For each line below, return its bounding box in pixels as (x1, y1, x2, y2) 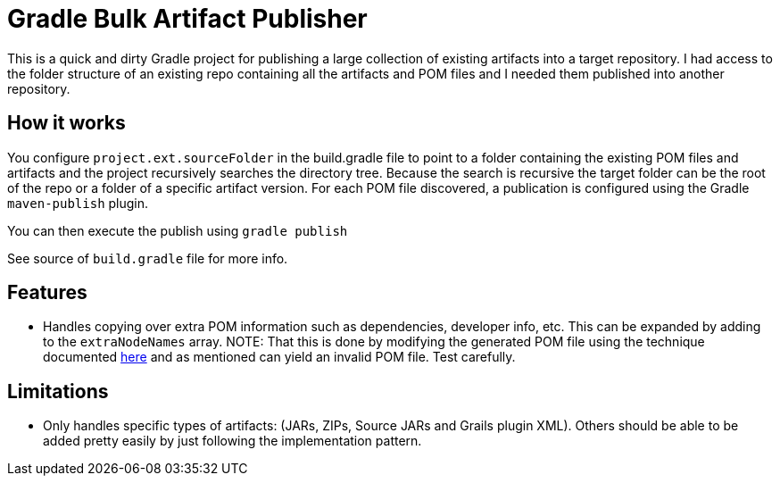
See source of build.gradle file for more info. (7, 250, 288, 266)
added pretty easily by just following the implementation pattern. (43, 433, 422, 449)
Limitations (7, 379, 109, 403)
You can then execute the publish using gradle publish (7, 222, 348, 238)
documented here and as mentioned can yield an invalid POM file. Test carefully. (43, 349, 516, 365)
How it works (7, 112, 126, 135)
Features (7, 281, 87, 304)
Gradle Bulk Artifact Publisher (7, 4, 368, 34)
